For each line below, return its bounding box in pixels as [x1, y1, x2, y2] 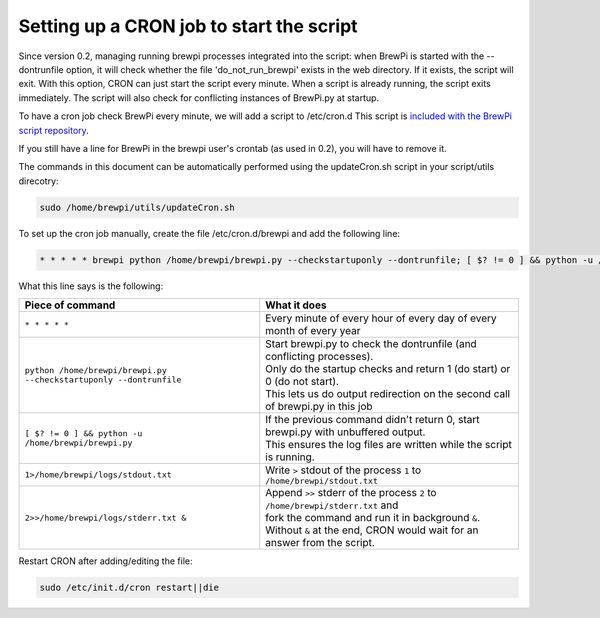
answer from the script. [265, 536, 375, 549]
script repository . [18, 124, 89, 136]
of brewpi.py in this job [265, 400, 374, 413]
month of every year [265, 324, 361, 337]
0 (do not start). [265, 375, 340, 388]
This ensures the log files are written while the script [265, 438, 512, 451]
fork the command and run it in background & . [265, 511, 481, 524]
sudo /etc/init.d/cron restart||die [39, 581, 220, 593]
